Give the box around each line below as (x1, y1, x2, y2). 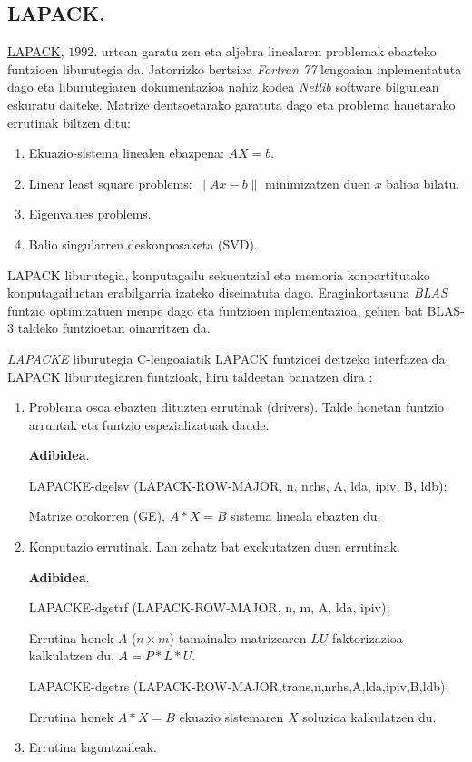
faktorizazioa (331, 628, 403, 647)
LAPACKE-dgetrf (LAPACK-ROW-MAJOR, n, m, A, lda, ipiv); (28, 598, 390, 617)
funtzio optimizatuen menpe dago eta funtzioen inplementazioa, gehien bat (7, 300, 423, 319)
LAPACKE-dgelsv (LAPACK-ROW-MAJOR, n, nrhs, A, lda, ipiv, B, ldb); (28, 475, 447, 494)
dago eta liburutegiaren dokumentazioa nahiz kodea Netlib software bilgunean (7, 77, 439, 96)
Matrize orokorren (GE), (28, 506, 165, 525)
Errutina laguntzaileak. (28, 738, 157, 757)
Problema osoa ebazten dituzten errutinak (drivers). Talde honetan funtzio (28, 397, 444, 416)
